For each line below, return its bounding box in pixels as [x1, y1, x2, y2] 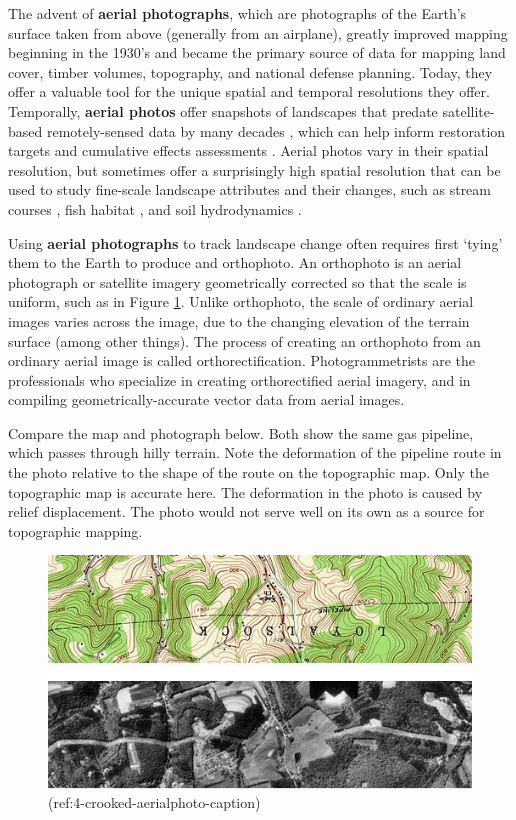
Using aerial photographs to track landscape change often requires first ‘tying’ [8, 232, 503, 253]
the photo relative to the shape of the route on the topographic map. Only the [8, 462, 489, 483]
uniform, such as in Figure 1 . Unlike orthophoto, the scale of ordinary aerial [8, 291, 474, 312]
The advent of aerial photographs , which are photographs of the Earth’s [8, 3, 467, 23]
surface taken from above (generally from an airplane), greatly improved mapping [8, 22, 508, 43]
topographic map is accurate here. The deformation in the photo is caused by [8, 481, 483, 502]
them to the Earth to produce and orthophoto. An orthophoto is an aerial [8, 252, 462, 273]
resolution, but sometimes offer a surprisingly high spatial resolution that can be [8, 159, 501, 180]
